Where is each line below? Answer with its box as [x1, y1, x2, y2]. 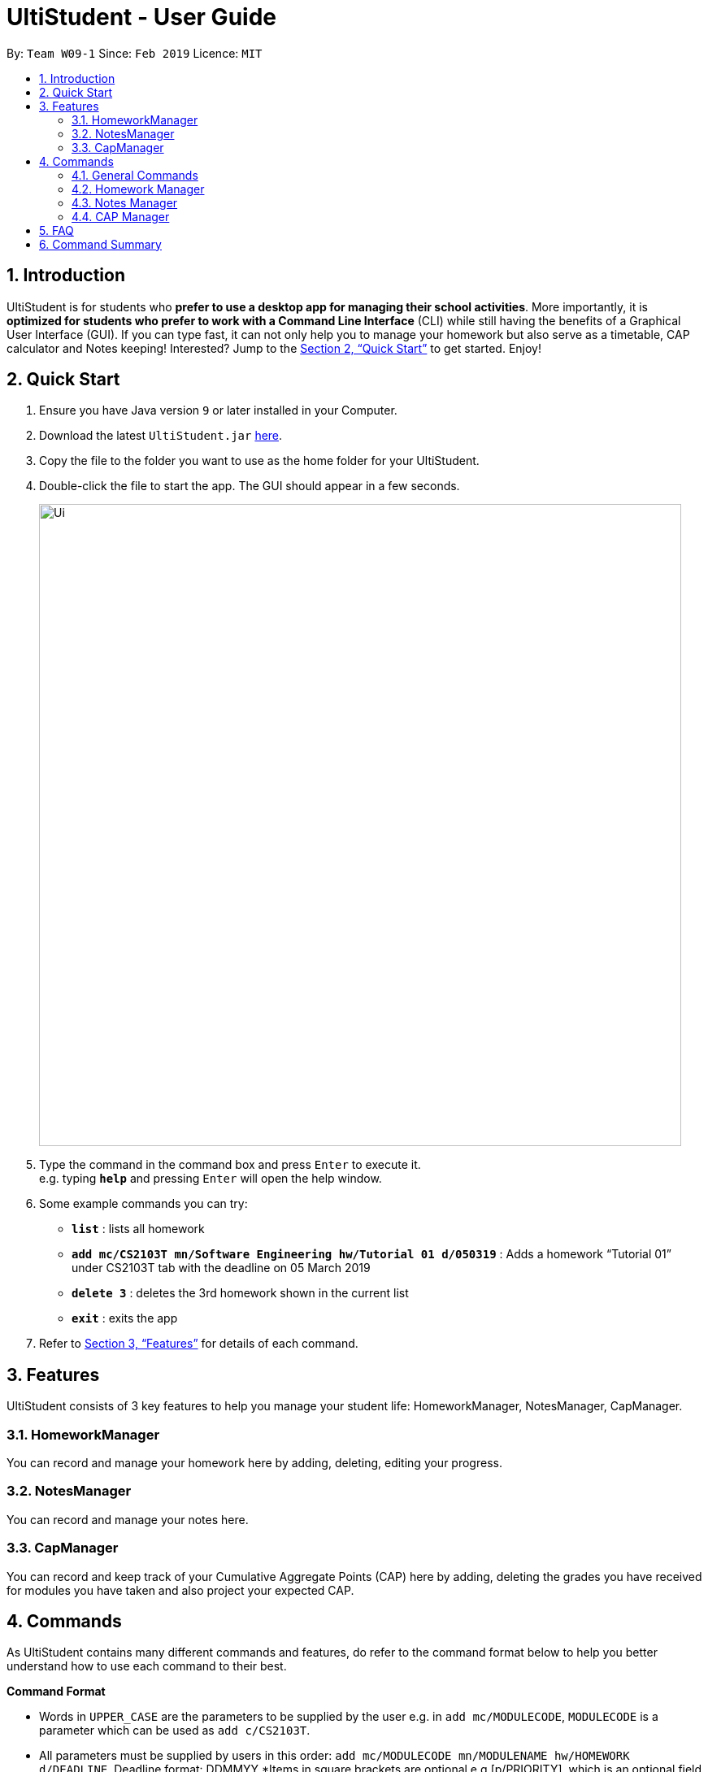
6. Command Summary [39, 237, 162, 251]
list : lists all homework [72, 1222, 205, 1236]
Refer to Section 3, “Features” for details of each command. [39, 1336, 358, 1351]
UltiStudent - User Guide [7, 3, 276, 31]
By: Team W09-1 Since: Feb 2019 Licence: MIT [7, 46, 263, 60]
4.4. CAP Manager [72, 209, 170, 224]
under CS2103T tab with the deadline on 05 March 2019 [72, 1261, 371, 1275]
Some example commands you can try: [39, 1197, 248, 1211]
